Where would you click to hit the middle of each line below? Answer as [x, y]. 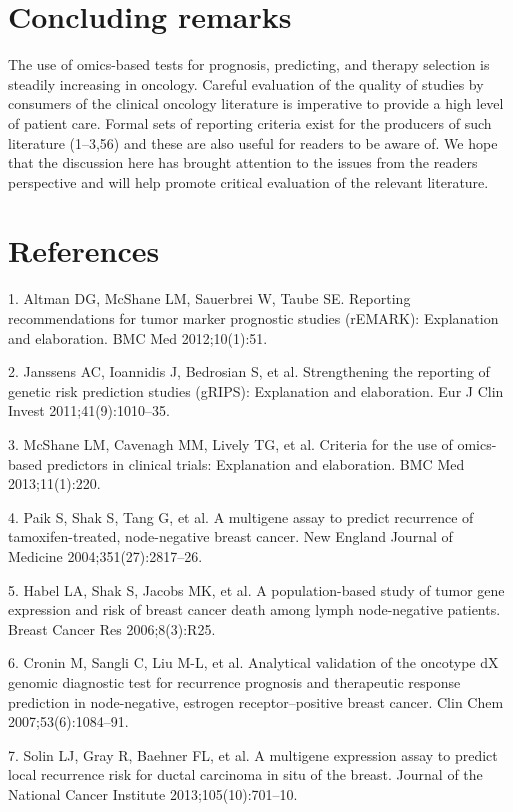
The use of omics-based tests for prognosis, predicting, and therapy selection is [249, 64]
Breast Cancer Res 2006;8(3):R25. [112, 628]
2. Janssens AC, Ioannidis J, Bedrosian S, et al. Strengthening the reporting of [249, 371]
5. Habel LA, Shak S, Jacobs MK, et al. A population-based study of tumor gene [256, 589]
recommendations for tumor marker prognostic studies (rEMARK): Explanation [253, 318]
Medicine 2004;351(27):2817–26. [105, 555]
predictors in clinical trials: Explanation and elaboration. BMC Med [255, 463]
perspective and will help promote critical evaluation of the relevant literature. [248, 181]
